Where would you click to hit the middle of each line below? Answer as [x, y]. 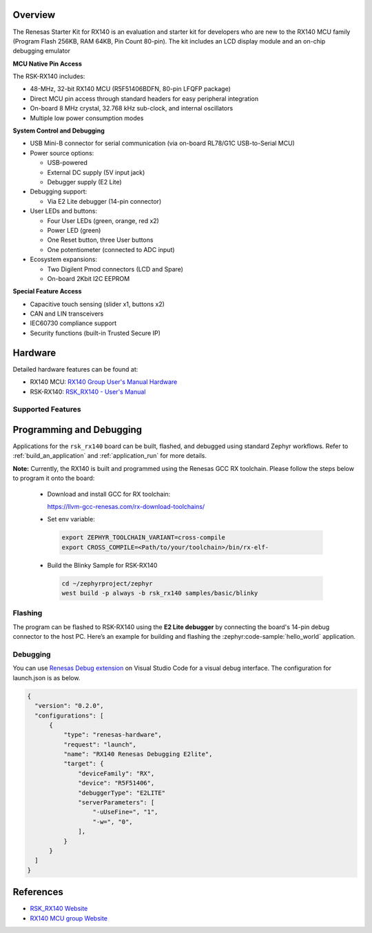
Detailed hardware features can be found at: [75, 369]
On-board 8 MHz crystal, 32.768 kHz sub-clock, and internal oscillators [132, 108]
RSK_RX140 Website [59, 909]
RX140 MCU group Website [69, 918]
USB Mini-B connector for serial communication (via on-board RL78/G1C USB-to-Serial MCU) [163, 143]
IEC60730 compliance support [73, 323]
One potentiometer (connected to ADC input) [111, 249]
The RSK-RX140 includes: [49, 77]
